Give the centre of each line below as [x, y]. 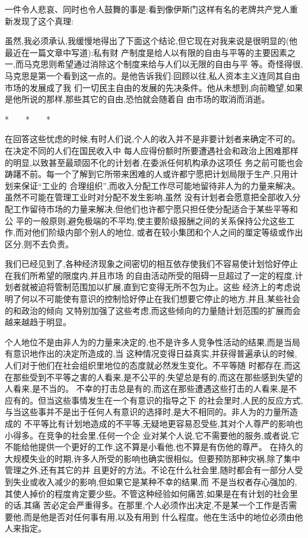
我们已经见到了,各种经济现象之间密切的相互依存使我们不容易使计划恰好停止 [151, 264]
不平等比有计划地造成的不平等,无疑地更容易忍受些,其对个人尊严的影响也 [163, 423]
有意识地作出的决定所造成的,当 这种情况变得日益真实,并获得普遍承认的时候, [151, 353]
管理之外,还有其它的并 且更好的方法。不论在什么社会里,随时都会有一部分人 [150, 470]
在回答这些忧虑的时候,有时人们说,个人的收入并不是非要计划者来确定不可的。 [153, 139]
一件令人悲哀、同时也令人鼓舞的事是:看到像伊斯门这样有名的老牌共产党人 [147, 9]
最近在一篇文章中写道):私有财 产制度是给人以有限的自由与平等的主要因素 [146, 52]
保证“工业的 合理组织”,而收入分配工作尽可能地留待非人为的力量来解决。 [161, 185]
